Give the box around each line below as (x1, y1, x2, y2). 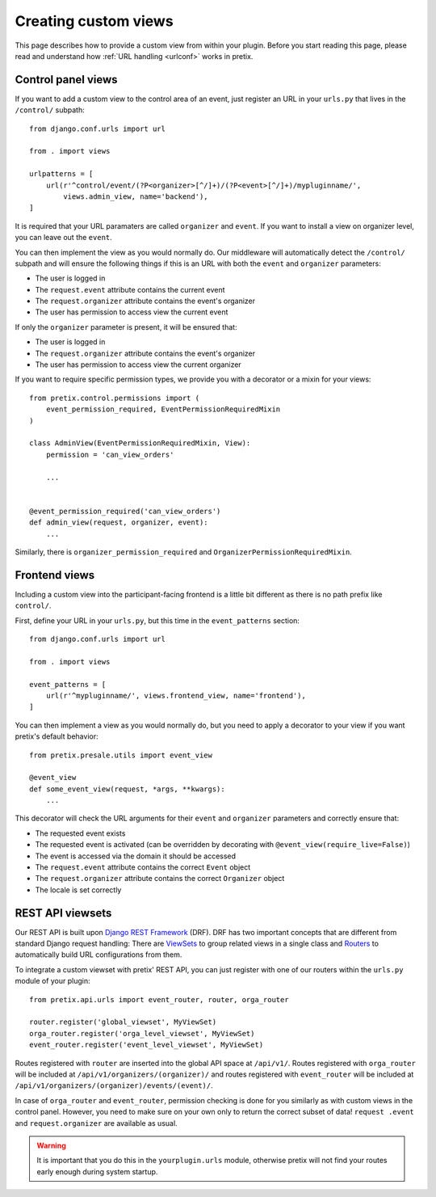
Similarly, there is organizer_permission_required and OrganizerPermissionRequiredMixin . (15, 546, 353, 557)
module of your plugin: (15, 976, 90, 986)
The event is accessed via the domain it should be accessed (35, 851, 237, 861)
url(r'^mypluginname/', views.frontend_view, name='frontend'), (45, 691, 306, 700)
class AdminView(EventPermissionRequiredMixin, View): (29, 439, 251, 448)
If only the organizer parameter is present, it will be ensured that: (15, 322, 237, 331)
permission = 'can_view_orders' (45, 449, 174, 459)
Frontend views (15, 568, 95, 582)
